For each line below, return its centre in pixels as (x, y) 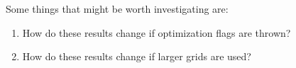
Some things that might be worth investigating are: (117, 8)
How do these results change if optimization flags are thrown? (157, 32)
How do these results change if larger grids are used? (137, 56)
